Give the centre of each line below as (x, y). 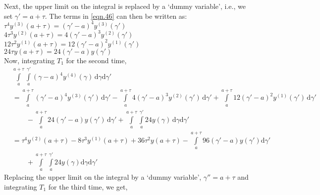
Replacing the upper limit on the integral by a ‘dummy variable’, (103, 177)
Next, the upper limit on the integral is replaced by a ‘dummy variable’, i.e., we (125, 6)
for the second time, (96, 60)
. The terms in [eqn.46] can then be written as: (116, 16)
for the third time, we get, (88, 186)
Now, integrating (29, 60)
